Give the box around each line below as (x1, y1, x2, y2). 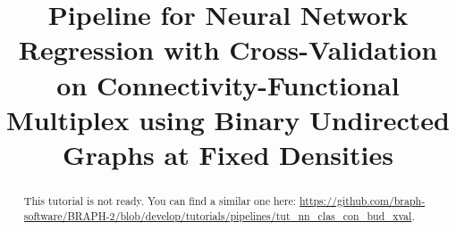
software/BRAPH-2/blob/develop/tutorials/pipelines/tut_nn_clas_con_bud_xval (23, 208, 412, 223)
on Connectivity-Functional (56, 66, 400, 103)
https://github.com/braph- (299, 193, 426, 208)
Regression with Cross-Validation (18, 31, 438, 68)
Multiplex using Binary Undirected (6, 101, 450, 137)
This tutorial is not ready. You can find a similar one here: (23, 193, 297, 208)
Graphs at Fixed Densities (63, 136, 393, 172)
